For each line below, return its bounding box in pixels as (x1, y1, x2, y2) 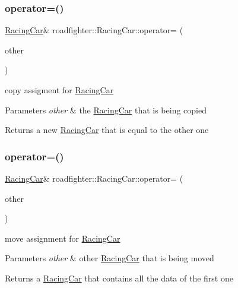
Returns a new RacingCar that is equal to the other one (5, 124, 209, 136)
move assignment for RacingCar (5, 232, 120, 244)
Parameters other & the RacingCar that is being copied (5, 103, 207, 116)
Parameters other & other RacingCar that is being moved (5, 252, 214, 264)
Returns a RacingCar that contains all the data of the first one (5, 271, 233, 284)
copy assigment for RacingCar (5, 84, 114, 96)
